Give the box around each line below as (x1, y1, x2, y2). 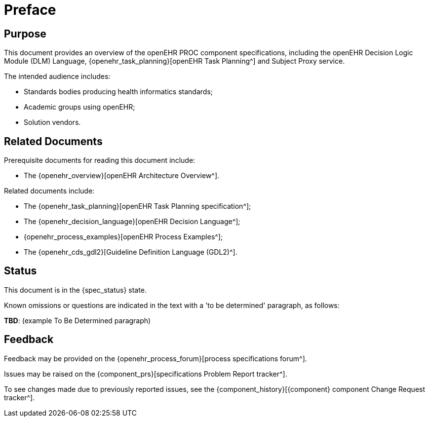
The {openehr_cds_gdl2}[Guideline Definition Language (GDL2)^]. (24, 248, 237, 257)
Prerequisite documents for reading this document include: (4, 156, 195, 165)
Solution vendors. (24, 118, 81, 127)
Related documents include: (4, 187, 95, 195)
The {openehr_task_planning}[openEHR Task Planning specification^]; (24, 202, 251, 211)
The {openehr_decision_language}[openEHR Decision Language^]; (24, 217, 240, 226)
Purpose (4, 27, 46, 40)
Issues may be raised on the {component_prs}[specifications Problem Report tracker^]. (4, 369, 287, 378)
